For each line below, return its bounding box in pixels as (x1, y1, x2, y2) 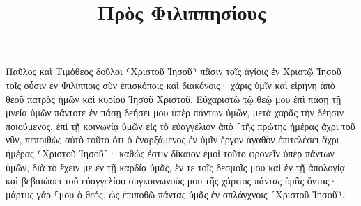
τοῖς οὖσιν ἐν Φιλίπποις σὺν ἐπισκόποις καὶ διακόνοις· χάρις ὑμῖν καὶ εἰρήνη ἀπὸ (6, 77, 335, 92)
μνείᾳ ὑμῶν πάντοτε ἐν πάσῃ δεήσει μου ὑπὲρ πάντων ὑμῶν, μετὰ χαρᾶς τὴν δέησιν (6, 105, 344, 120)
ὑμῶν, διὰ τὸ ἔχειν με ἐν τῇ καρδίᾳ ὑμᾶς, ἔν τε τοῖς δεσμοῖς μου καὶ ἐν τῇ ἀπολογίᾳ (6, 159, 345, 174)
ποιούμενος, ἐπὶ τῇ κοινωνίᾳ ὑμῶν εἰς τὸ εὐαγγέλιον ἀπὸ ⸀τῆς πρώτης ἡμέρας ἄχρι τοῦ (6, 118, 355, 133)
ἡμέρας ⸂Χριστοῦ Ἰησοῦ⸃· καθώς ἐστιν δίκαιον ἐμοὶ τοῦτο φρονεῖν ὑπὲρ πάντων (6, 145, 335, 160)
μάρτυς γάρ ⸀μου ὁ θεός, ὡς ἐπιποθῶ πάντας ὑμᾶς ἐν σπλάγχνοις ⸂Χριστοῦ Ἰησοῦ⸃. (6, 187, 345, 201)
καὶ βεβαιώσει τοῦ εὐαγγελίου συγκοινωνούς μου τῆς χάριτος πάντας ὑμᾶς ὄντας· (6, 173, 337, 188)
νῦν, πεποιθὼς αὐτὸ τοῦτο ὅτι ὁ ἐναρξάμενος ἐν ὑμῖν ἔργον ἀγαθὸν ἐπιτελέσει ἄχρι (6, 132, 339, 147)
